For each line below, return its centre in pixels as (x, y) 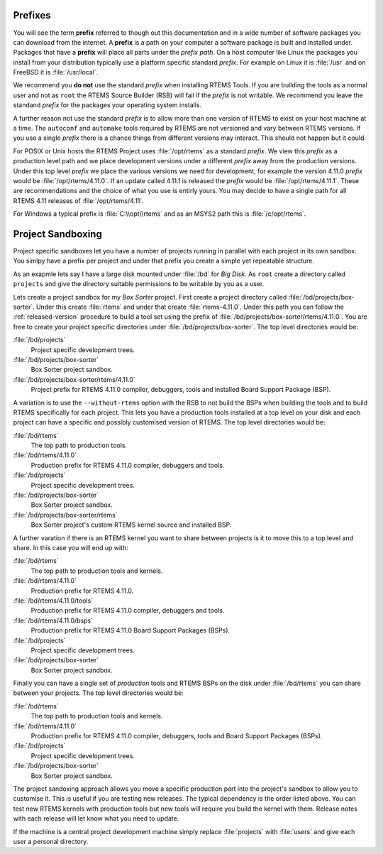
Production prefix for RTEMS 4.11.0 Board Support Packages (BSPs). (131, 630)
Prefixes (32, 15)
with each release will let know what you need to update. (96, 819)
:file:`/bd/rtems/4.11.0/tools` (53, 601)
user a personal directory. (51, 841)
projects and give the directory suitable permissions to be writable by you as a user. (139, 284)
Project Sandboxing (57, 234)
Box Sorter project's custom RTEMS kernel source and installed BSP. (131, 525)
